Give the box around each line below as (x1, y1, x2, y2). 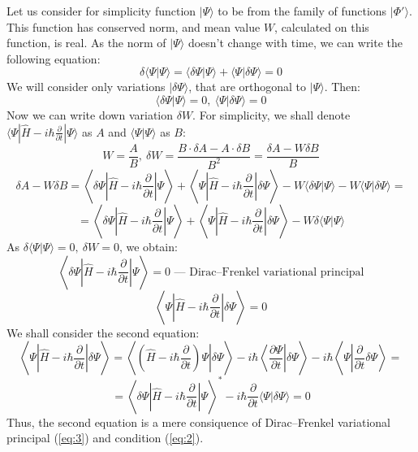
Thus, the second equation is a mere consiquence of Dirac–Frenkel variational (6, 413, 390, 430)
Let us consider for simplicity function (6, 2, 196, 19)
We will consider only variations (6, 78, 166, 95)
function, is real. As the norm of (6, 34, 166, 51)
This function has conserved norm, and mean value (6, 18, 261, 35)
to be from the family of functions (218, 2, 387, 19)
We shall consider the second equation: (6, 324, 200, 341)
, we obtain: (119, 237, 178, 254)
